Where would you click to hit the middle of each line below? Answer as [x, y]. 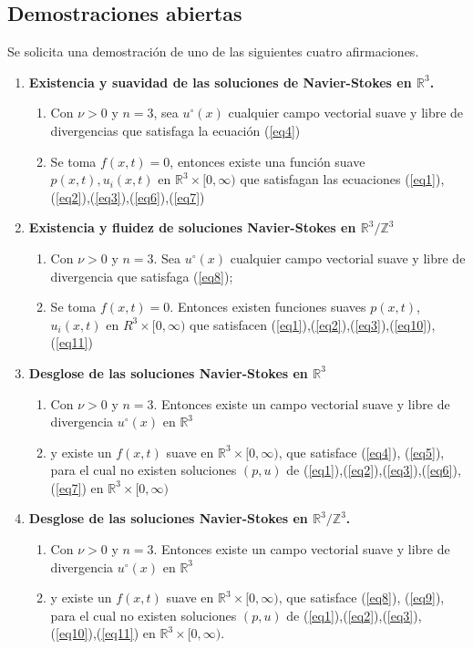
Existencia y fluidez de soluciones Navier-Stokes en [192, 227]
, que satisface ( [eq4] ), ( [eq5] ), [361, 452]
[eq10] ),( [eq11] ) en [106, 633]
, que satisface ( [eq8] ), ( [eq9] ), [361, 597]
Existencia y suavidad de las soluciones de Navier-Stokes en [220, 82]
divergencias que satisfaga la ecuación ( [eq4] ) [175, 130]
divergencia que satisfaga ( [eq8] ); [142, 276]
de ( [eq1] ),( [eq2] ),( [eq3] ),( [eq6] [370, 470]
